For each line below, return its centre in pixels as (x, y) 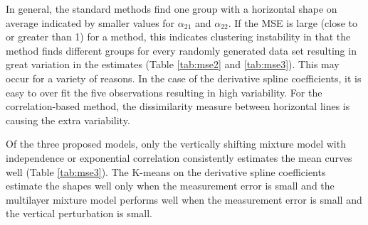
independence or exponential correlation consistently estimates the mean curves (179, 157)
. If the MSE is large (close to (293, 22)
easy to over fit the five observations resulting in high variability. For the (164, 92)
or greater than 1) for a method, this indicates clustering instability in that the (178, 37)
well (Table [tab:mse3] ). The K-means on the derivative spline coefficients (166, 171)
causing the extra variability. (68, 120)
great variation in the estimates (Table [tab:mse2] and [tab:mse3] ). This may (173, 64)
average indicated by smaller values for (90, 22)
